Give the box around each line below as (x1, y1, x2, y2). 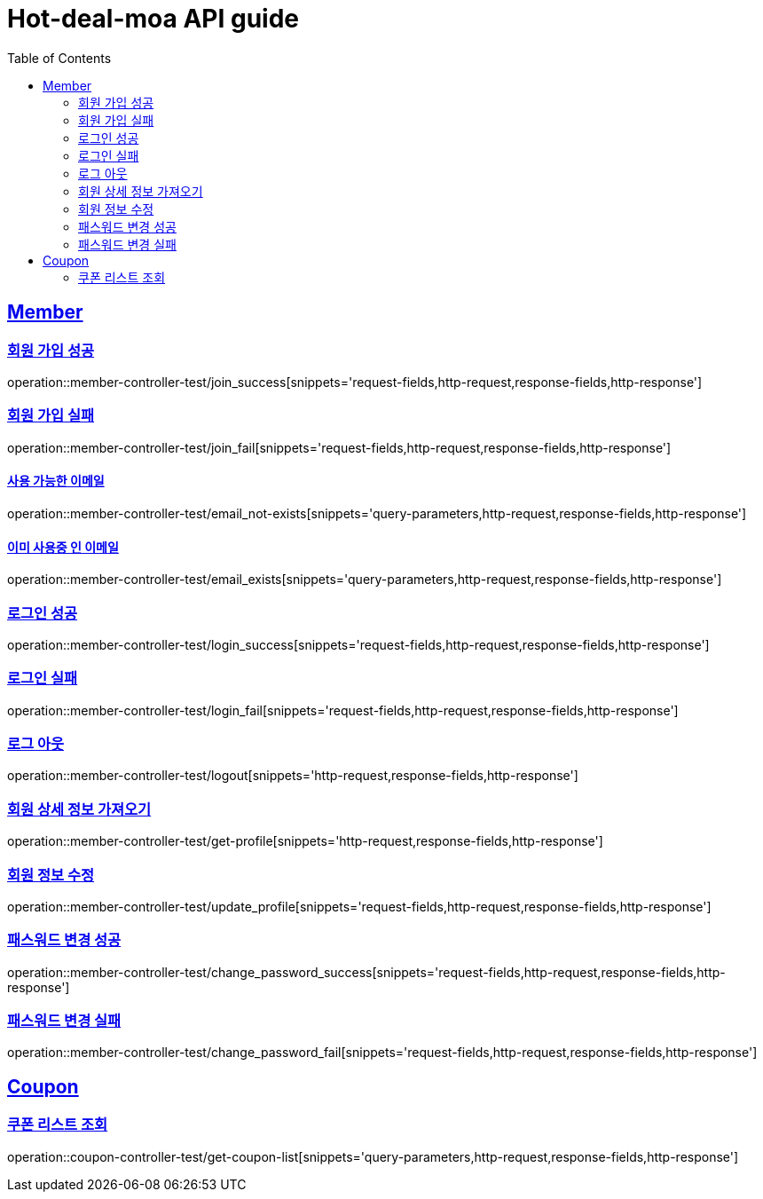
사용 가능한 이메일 (7, 473, 105, 489)
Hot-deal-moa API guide (7, 4, 299, 34)
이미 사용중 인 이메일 (7, 539, 119, 555)
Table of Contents (7, 50, 112, 66)
